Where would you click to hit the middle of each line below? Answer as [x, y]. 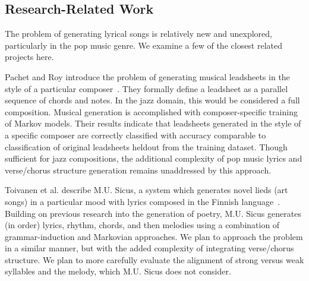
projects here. [29, 57]
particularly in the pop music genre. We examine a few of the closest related [144, 45]
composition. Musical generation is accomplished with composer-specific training [151, 111]
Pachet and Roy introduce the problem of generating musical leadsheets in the [147, 76]
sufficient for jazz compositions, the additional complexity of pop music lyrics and [154, 158]
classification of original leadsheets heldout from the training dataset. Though [146, 146]
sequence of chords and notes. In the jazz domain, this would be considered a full [152, 100]
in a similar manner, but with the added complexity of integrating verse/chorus [149, 248]
